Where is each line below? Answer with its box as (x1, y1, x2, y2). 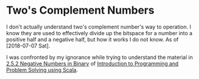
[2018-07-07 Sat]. (6, 42, 51, 49)
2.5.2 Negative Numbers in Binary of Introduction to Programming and (6, 60, 179, 67)
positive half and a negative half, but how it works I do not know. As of (6, 36, 179, 43)
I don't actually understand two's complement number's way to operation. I (6, 23, 191, 30)
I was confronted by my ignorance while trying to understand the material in (6, 53, 193, 61)
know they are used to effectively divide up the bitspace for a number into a (6, 29, 193, 36)
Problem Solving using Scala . (6, 66, 78, 73)
